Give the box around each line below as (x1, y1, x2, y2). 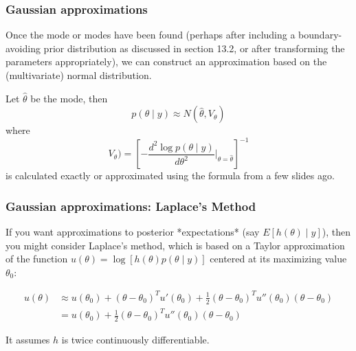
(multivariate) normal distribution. (5, 68, 152, 82)
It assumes (5, 332, 50, 347)
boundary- (298, 27, 342, 42)
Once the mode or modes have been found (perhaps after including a (5, 27, 296, 42)
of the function (5, 251, 68, 266)
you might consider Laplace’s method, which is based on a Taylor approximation (5, 238, 345, 252)
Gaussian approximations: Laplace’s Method (5, 197, 256, 214)
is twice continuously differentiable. (61, 332, 210, 347)
